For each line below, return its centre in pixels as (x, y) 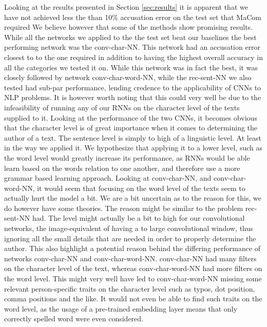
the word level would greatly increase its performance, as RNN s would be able (127, 157)
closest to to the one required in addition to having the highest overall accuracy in (133, 57)
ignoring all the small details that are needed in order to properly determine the (130, 238)
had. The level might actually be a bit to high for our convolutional (138, 218)
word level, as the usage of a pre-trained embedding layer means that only (121, 308)
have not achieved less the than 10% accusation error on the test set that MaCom (133, 17)
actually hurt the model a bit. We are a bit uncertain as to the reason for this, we (133, 198)
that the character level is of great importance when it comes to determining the (131, 128)
